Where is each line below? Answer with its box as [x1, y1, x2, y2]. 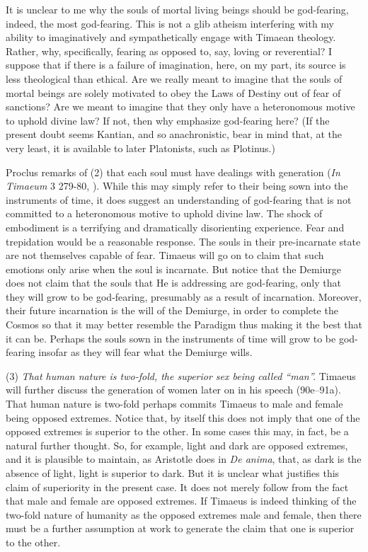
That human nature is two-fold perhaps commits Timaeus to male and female [6, 396, 343, 411]
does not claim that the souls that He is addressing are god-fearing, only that [6, 275, 341, 290]
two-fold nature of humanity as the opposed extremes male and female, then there [6, 507, 362, 522]
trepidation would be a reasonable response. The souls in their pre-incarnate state [6, 234, 361, 248]
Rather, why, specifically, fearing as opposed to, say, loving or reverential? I [6, 43, 333, 58]
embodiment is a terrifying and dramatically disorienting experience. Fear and [6, 219, 345, 234]
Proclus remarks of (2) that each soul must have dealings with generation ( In [6, 164, 340, 179]
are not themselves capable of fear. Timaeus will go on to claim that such [6, 248, 324, 263]
